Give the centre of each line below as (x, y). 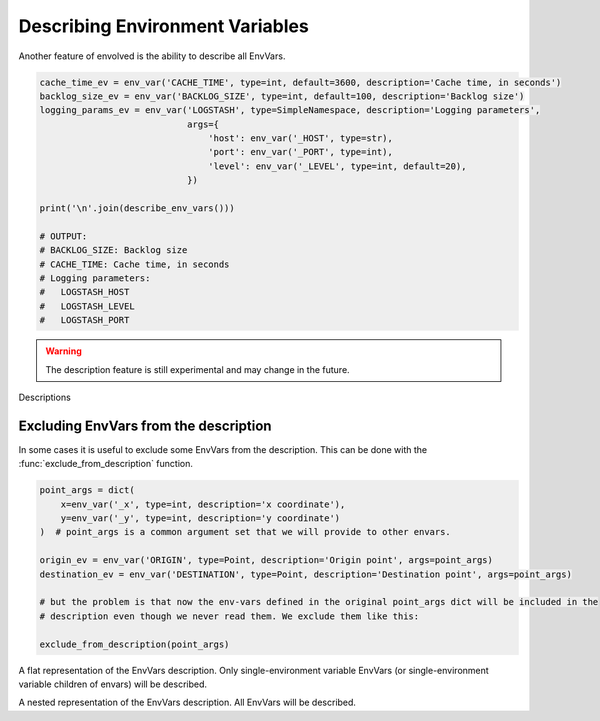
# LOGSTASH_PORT (84, 320)
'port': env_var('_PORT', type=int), (301, 152)
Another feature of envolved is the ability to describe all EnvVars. (152, 56)
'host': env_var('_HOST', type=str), (301, 138)
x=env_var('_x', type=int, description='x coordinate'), (203, 504)
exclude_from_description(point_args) (134, 644)
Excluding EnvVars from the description (145, 425)
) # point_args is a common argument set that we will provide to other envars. (245, 532)
